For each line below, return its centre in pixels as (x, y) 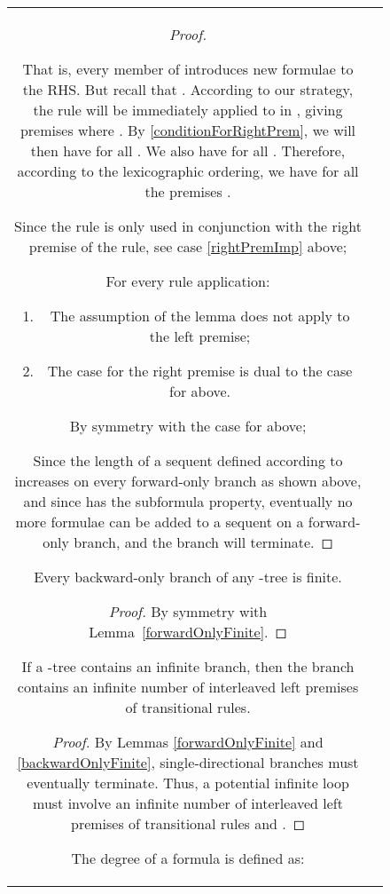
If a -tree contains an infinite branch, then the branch (188, 666)
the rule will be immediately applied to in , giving (188, 110)
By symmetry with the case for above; (188, 426)
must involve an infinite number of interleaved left (188, 803)
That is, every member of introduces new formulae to (188, 69)
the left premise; (200, 336)
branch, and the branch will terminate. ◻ (203, 542)
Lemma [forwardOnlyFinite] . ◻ (188, 632)
